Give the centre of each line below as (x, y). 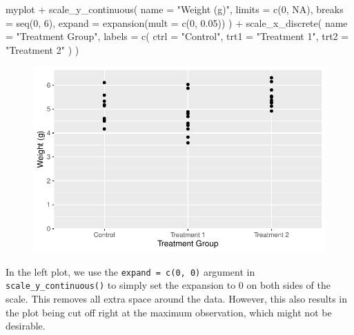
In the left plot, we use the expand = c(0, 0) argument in (130, 271)
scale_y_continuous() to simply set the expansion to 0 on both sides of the (168, 285)
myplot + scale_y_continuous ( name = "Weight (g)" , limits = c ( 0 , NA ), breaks (175, 9)
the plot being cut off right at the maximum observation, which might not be (169, 312)
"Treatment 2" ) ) (42, 49)
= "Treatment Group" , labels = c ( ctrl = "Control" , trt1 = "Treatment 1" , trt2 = (177, 36)
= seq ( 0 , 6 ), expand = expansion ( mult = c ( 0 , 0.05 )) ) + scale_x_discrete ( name (177, 22)
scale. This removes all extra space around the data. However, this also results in (177, 299)
